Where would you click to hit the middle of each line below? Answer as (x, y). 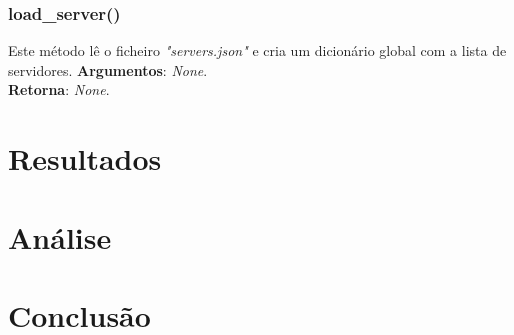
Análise (60, 236)
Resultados (85, 158)
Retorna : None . (59, 89)
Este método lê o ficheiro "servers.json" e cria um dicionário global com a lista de (257, 50)
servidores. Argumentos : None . (108, 69)
